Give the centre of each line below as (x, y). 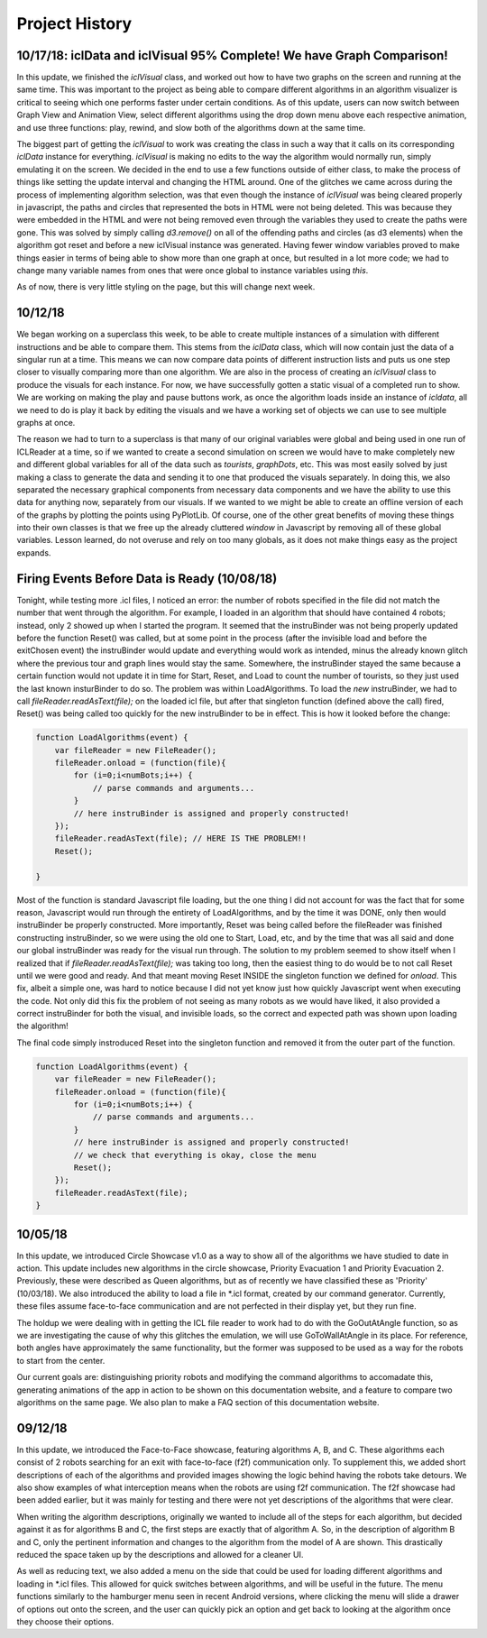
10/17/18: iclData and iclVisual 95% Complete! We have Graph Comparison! (232, 55)
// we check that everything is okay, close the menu (195, 1155)
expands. (34, 552)
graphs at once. (46, 422)
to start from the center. (61, 1360)
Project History (74, 23)
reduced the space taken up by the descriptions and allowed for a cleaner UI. (160, 1554)
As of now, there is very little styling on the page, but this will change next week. (166, 287)
